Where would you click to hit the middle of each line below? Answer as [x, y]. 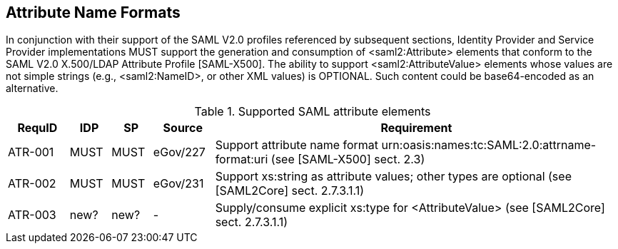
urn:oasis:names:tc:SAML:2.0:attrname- [489, 145]
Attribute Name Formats [93, 12]
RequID [37, 128]
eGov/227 [179, 152]
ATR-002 [32, 184]
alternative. [32, 88]
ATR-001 [31, 152]
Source [183, 128]
